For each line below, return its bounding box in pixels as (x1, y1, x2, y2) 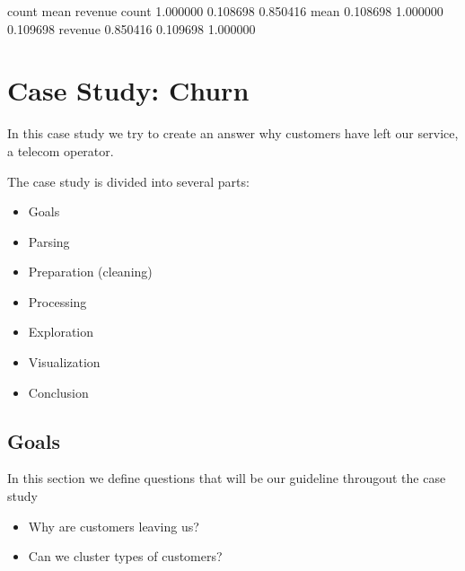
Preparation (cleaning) (28, 262, 153, 281)
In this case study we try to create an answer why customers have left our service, (7, 124, 459, 143)
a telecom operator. (7, 141, 114, 160)
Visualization (28, 353, 101, 372)
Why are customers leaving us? (28, 516, 199, 535)
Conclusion (28, 382, 89, 401)
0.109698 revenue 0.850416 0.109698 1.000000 (7, 19, 256, 38)
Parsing (28, 232, 70, 250)
